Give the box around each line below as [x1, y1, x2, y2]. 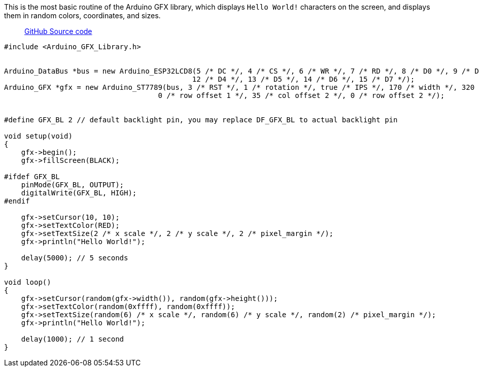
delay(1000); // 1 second [21, 335, 124, 343]
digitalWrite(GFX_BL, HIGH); [21, 189, 137, 197]
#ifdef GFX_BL [4, 173, 60, 181]
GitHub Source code [24, 27, 92, 36]
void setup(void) [4, 132, 73, 140]
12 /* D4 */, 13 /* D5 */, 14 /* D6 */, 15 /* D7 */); [192, 75, 415, 83]
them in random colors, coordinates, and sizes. [4, 11, 161, 20]
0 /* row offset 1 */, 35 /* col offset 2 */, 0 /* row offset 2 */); [158, 91, 445, 99]
